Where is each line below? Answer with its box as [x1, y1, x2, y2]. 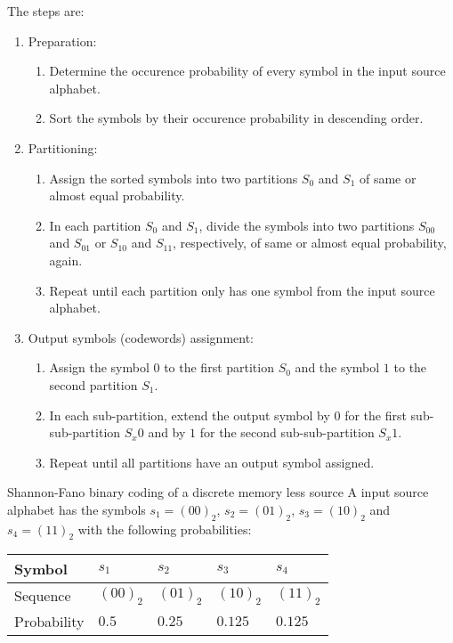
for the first [344, 405, 407, 424]
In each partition [49, 216, 142, 234]
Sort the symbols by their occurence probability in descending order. [49, 109, 424, 127]
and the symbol [295, 358, 380, 377]
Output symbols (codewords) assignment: [28, 328, 254, 346]
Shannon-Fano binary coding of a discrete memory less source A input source [7, 483, 429, 501]
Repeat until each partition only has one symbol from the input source [49, 281, 435, 299]
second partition [49, 375, 138, 394]
